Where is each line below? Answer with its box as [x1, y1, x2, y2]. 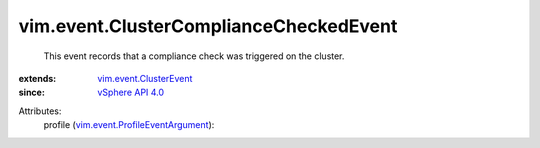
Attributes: [18, 105, 62, 117]
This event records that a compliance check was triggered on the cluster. [43, 50, 345, 62]
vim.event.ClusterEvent [97, 72, 193, 84]
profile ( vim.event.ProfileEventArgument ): [43, 119, 215, 131]
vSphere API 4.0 [97, 86, 165, 99]
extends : [18, 72, 57, 84]
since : [18, 86, 45, 99]
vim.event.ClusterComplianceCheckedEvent [18, 15, 398, 37]
